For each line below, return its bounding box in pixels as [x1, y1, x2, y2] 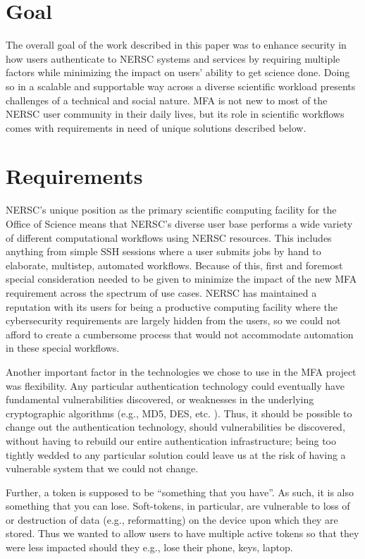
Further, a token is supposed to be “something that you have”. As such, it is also [6, 484, 354, 499]
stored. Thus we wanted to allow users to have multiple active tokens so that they [6, 526, 359, 541]
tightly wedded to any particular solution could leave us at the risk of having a [6, 447, 346, 462]
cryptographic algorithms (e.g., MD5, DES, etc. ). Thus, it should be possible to [6, 405, 352, 420]
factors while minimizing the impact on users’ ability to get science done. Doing [6, 65, 350, 80]
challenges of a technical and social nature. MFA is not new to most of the [6, 92, 328, 107]
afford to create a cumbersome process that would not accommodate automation [6, 326, 354, 341]
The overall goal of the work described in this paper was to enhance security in [6, 37, 347, 52]
